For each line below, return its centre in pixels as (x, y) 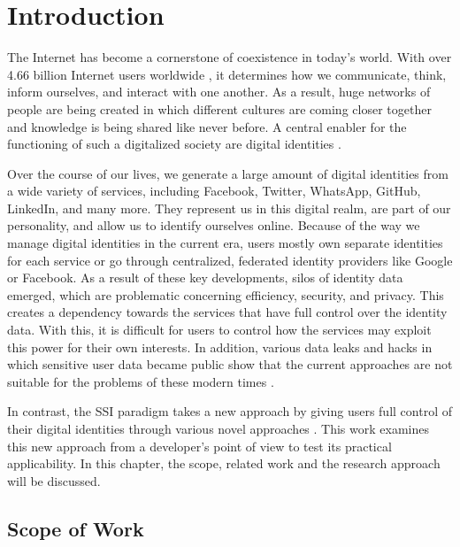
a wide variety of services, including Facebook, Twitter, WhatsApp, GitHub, (214, 191)
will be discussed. (54, 480)
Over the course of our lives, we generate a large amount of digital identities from (228, 173)
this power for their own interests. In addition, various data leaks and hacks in (220, 347)
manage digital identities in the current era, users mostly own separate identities (225, 243)
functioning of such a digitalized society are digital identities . (174, 144)
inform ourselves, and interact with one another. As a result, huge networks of (219, 92)
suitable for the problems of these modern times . (141, 381)
